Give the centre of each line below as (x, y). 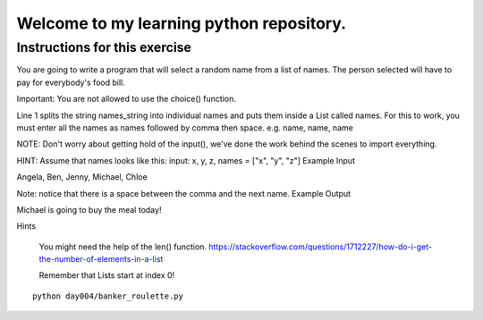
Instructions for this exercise (104, 47)
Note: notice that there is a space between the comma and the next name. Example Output (184, 193)
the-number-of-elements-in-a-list (101, 259)
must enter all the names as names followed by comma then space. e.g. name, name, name (185, 127)
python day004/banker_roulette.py (108, 296)
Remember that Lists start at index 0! (107, 275)
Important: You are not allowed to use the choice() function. (126, 99)
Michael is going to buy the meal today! (89, 209)
